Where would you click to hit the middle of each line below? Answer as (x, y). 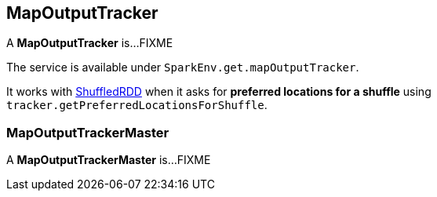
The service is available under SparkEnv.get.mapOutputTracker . (183, 67)
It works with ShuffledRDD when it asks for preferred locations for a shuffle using (219, 92)
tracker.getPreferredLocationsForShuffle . (137, 105)
